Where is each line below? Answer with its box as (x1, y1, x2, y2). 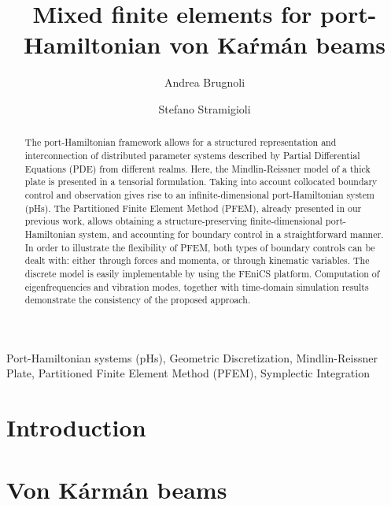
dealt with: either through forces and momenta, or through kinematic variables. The (24, 254, 370, 267)
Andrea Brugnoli (164, 74, 245, 91)
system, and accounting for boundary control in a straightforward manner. (79, 227, 384, 240)
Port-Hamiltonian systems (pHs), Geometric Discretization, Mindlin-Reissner (6, 349, 378, 366)
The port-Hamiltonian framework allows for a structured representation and (24, 136, 337, 149)
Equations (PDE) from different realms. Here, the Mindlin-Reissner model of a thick (24, 162, 371, 175)
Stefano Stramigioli (158, 100, 251, 117)
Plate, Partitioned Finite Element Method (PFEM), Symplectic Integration (6, 365, 370, 381)
